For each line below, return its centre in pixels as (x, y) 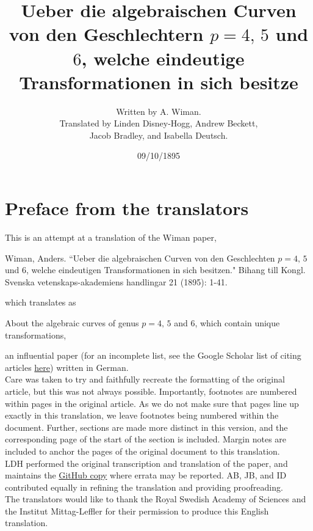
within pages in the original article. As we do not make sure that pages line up (152, 403)
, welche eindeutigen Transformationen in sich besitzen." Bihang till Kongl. (166, 270)
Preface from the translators (127, 208)
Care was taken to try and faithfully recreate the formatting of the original (145, 379)
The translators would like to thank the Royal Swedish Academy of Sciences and (156, 499)
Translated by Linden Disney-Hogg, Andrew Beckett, (159, 123)
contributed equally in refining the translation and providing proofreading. (144, 487)
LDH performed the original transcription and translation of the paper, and (146, 463)
